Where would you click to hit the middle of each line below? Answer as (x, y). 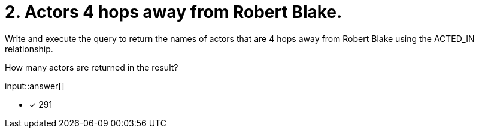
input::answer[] (35, 86)
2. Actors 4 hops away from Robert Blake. (174, 12)
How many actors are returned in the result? (92, 67)
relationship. (29, 49)
